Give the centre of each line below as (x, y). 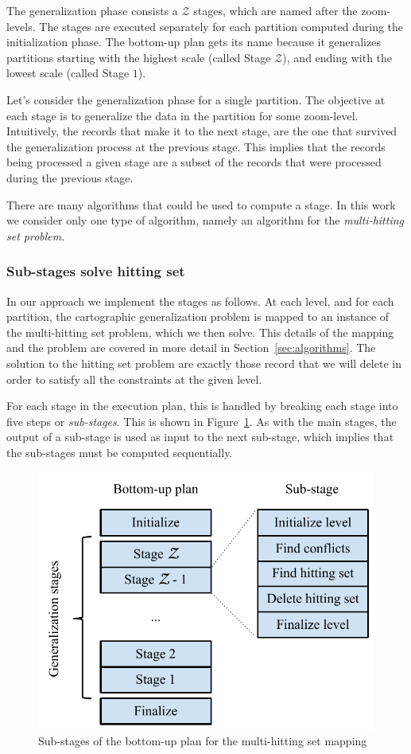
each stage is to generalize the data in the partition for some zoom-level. (182, 115)
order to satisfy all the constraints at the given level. (134, 379)
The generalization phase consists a (92, 10)
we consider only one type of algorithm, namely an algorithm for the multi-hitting (205, 220)
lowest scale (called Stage (68, 73)
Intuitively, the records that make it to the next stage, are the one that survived (202, 131)
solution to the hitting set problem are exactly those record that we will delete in (204, 363)
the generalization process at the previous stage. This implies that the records (196, 146)
